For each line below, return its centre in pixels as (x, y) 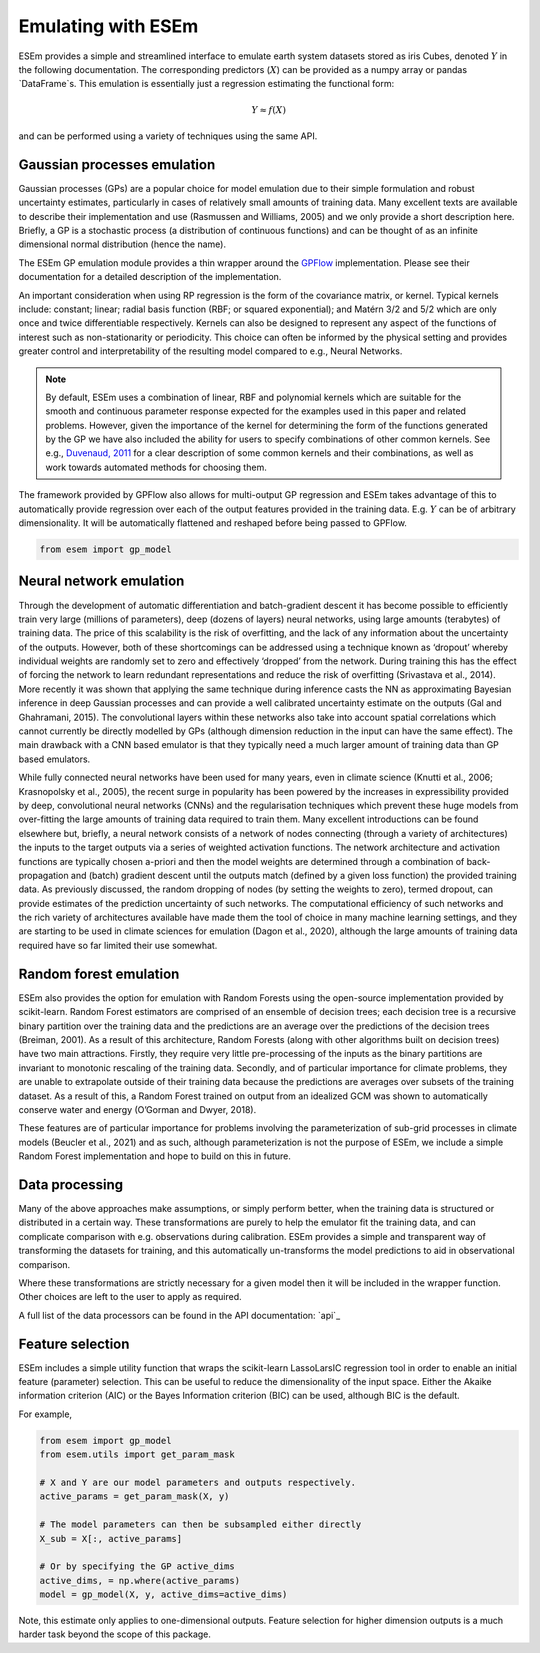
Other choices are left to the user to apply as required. (130, 1297)
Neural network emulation (101, 581)
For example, (45, 1414)
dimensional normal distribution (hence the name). (122, 244)
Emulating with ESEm (108, 26)
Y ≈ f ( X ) (269, 109)
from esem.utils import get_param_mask (137, 1454)
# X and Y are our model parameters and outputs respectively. (198, 1482)
